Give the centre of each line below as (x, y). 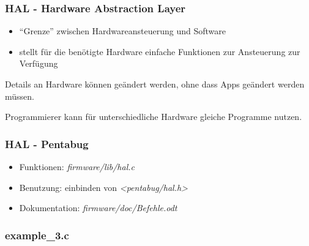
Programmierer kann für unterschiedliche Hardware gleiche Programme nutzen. (154, 117)
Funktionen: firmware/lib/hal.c (77, 166)
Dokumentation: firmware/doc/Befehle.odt (98, 208)
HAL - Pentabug (47, 143)
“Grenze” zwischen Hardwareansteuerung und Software (123, 31)
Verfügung (39, 63)
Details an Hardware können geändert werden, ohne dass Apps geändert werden (155, 84)
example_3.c (37, 235)
